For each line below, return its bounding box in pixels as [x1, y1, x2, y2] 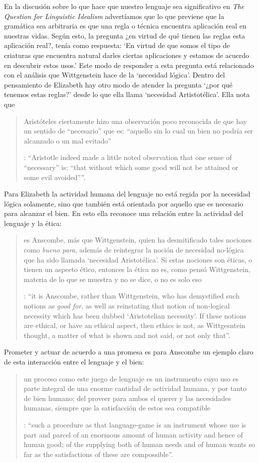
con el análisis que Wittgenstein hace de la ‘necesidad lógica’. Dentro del [4, 69, 225, 80]
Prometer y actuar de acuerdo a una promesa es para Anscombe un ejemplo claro [4, 346, 254, 357]
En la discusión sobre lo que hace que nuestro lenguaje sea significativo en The [4, 1, 245, 11]
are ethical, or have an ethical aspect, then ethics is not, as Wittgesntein [23, 320, 246, 330]
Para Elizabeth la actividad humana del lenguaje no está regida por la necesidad [4, 188, 251, 199]
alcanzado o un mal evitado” [23, 135, 111, 145]
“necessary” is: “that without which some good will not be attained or [23, 161, 239, 172]
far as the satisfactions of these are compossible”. [23, 448, 173, 459]
